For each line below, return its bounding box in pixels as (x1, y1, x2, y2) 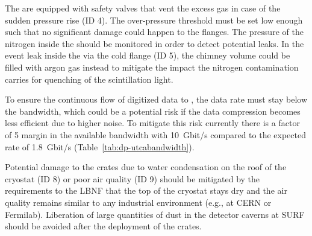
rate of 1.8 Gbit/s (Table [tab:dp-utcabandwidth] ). (5, 140, 195, 153)
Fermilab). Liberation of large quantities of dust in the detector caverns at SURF (5, 208, 305, 220)
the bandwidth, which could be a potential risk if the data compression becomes (5, 104, 301, 117)
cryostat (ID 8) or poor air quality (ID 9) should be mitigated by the (5, 172, 260, 185)
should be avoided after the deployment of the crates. (5, 220, 202, 232)
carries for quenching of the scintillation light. (5, 72, 173, 85)
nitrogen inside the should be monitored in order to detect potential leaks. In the (5, 37, 304, 49)
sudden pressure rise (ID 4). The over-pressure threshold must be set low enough (5, 13, 303, 26)
